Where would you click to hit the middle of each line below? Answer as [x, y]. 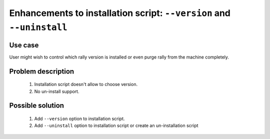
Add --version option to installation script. [79, 119]
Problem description [42, 71]
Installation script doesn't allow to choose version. [86, 84]
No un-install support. [57, 91]
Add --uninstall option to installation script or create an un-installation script [116, 125]
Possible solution [37, 106]
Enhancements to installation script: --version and [120, 13]
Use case [24, 45]
